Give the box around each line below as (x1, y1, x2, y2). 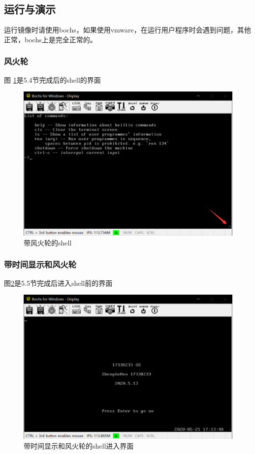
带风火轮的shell (24, 237, 72, 247)
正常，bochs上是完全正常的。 (4, 34, 97, 44)
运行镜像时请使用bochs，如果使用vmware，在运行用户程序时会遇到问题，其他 (4, 25, 251, 35)
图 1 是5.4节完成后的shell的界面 (4, 74, 101, 85)
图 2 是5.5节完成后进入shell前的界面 (4, 277, 113, 288)
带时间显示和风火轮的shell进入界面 (24, 440, 134, 451)
